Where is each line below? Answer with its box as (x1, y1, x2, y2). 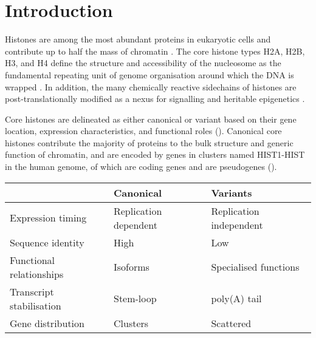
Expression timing (10, 211, 87, 225)
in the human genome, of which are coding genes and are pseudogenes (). (5, 160, 277, 173)
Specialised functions (211, 260, 300, 274)
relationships (10, 266, 64, 281)
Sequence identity (10, 235, 84, 249)
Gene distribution (10, 316, 84, 330)
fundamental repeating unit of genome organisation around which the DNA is (5, 68, 294, 81)
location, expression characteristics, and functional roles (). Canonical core (5, 124, 282, 137)
